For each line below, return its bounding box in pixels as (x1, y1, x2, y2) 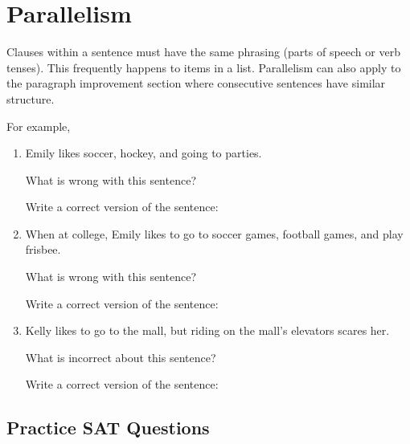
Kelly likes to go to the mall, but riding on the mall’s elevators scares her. (25, 322, 390, 339)
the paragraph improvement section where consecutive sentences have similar (6, 75, 386, 92)
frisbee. (25, 241, 61, 258)
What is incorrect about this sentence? (25, 348, 216, 365)
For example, (6, 117, 71, 134)
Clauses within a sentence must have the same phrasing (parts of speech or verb (6, 43, 400, 60)
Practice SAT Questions (6, 415, 210, 440)
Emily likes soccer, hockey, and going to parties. (25, 145, 262, 161)
